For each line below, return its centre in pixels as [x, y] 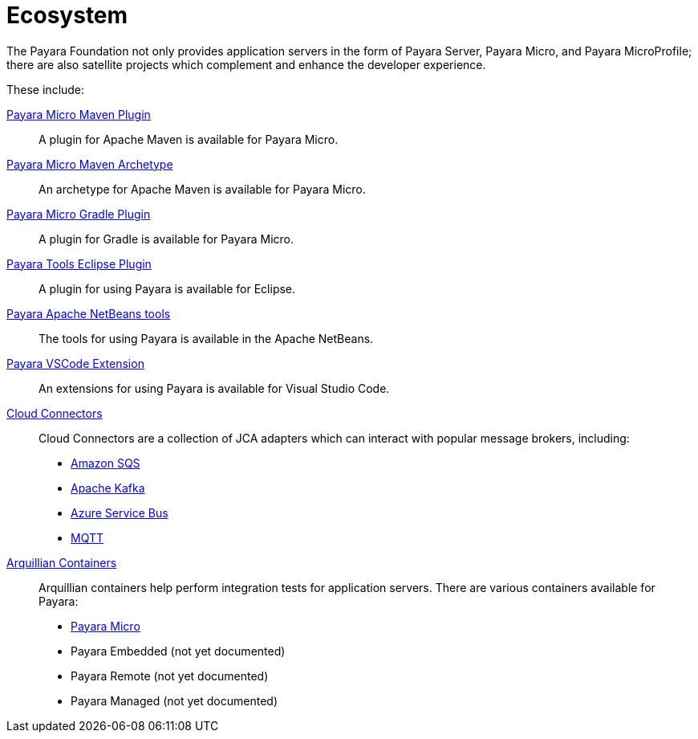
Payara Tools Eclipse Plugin [79, 263]
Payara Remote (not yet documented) [170, 676]
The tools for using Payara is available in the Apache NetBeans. [206, 338]
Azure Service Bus [120, 512]
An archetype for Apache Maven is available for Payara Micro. [202, 189]
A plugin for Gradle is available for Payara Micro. [166, 239]
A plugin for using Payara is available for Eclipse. [167, 288]
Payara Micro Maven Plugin [79, 114]
